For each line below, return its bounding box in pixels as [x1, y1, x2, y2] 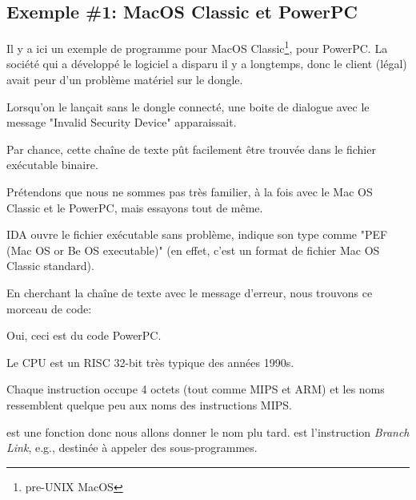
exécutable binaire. [6, 156, 98, 173]
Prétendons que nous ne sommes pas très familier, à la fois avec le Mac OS [6, 183, 373, 200]
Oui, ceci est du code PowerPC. [6, 327, 162, 344]
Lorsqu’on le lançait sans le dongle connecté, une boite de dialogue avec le [6, 98, 370, 115]
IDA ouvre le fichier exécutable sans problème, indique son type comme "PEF [6, 226, 388, 243]
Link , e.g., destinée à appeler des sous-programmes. [6, 439, 258, 456]
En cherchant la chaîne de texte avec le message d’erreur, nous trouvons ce [6, 284, 373, 300]
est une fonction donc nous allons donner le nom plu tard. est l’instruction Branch [6, 423, 410, 440]
